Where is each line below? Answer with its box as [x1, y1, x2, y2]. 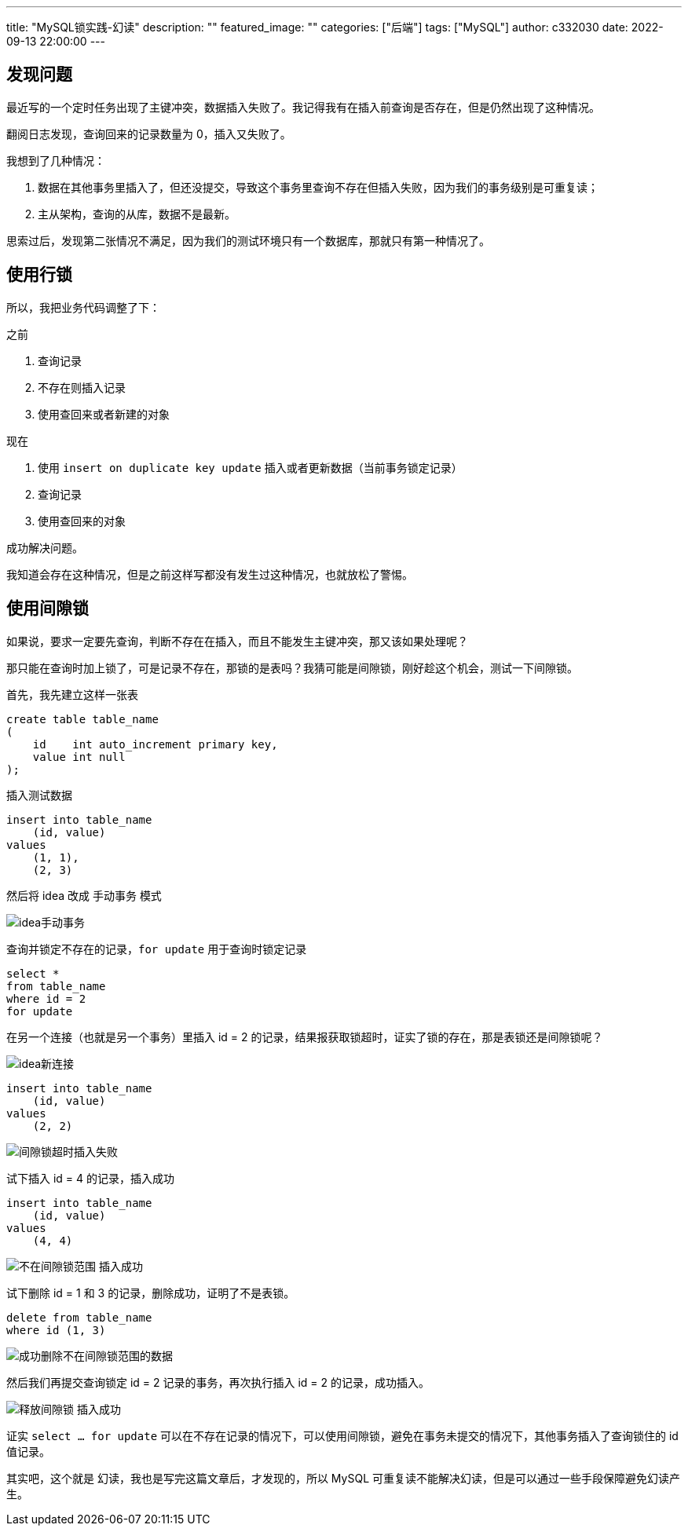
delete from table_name [6, 1311, 152, 1324]
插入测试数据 [6, 788, 72, 802]
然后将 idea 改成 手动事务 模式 [6, 888, 162, 902]
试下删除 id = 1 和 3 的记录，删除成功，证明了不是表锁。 [6, 1285, 295, 1300]
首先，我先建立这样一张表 [6, 687, 138, 701]
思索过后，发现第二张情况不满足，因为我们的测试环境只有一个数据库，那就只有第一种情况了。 [6, 233, 490, 247]
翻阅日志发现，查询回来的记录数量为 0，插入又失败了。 [6, 126, 291, 141]
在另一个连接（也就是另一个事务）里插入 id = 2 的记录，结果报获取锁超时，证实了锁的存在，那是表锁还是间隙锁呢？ [6, 1029, 603, 1044]
